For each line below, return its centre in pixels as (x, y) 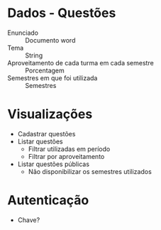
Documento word (50, 40)
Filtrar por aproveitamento (66, 156)
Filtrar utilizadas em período (69, 149)
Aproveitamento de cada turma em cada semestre (80, 62)
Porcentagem (45, 70)
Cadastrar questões (46, 133)
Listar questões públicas (54, 164)
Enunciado (23, 33)
